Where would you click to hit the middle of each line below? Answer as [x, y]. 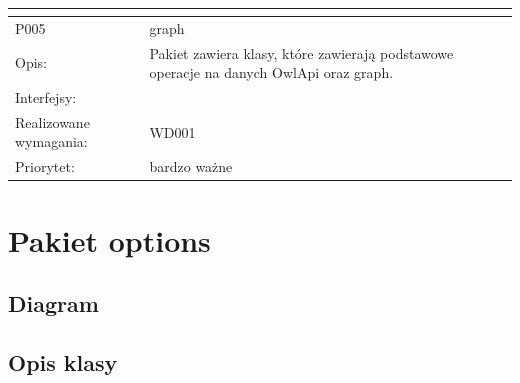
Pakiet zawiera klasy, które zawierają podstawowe [301, 52]
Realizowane [52, 121]
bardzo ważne [191, 166]
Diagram [53, 303]
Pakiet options [109, 239]
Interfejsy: [46, 97]
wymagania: [51, 141]
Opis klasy [63, 361]
